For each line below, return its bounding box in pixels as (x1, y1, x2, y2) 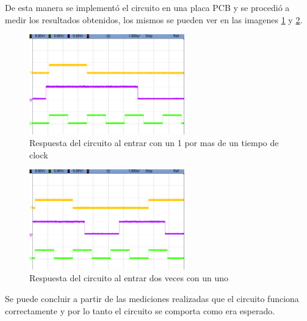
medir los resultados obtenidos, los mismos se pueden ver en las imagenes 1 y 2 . (5, 13, 303, 26)
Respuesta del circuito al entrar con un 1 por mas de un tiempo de (29, 136, 279, 149)
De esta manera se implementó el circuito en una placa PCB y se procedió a (5, 1, 290, 13)
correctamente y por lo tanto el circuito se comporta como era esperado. (5, 304, 275, 317)
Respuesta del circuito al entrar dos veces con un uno (29, 271, 229, 284)
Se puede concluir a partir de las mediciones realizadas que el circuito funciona (5, 292, 299, 305)
